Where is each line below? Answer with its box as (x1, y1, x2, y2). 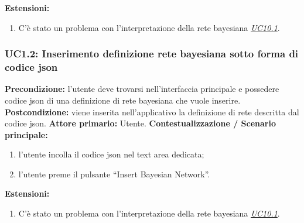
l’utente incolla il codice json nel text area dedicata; (18, 148, 204, 160)
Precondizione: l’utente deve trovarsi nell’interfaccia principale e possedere (5, 83, 279, 95)
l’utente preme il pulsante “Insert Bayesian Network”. (18, 167, 210, 180)
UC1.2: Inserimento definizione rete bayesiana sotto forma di (5, 46, 299, 61)
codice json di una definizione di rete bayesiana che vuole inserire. (5, 94, 241, 106)
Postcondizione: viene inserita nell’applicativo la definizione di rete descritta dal (5, 105, 299, 118)
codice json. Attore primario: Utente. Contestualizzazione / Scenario (5, 117, 276, 129)
